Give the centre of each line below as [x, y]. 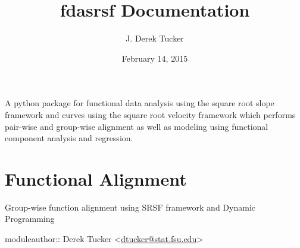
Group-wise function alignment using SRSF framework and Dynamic [130, 207]
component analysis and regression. [69, 138]
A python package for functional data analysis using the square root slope [140, 103]
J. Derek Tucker [155, 38]
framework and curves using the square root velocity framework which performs [150, 114]
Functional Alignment [96, 178]
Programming [30, 219]
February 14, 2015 [155, 58]
